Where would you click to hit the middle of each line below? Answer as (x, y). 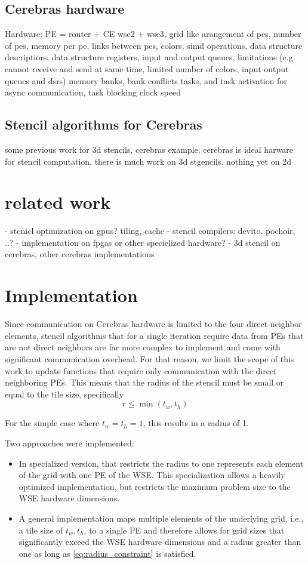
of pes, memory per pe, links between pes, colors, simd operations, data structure (154, 45)
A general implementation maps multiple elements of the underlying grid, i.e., (161, 518)
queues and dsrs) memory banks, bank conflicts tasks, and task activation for (146, 80)
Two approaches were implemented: (70, 443)
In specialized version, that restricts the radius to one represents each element (161, 463)
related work (58, 202)
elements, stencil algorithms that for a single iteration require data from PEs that (154, 335)
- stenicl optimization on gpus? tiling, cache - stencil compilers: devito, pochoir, (150, 231)
